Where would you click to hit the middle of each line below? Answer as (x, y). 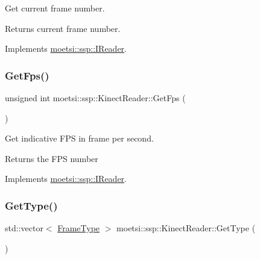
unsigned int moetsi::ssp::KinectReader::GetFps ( (95, 98)
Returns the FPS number (52, 158)
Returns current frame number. (63, 28)
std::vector (24, 228)
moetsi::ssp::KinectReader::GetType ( (186, 228)
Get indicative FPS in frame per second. (79, 138)
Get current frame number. (55, 8)
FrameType (79, 228)
